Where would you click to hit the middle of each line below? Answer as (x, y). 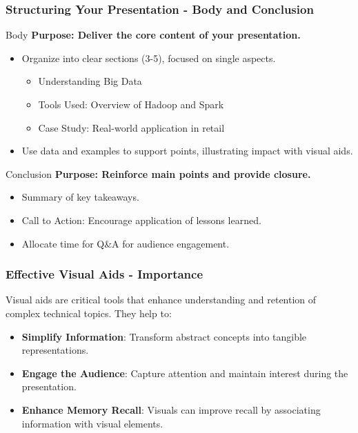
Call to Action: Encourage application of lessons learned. (141, 220)
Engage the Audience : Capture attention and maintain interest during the (185, 373)
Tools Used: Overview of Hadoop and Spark (131, 104)
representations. (55, 350)
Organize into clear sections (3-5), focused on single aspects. (149, 58)
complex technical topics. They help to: (89, 313)
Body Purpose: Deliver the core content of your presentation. (153, 35)
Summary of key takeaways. (80, 197)
